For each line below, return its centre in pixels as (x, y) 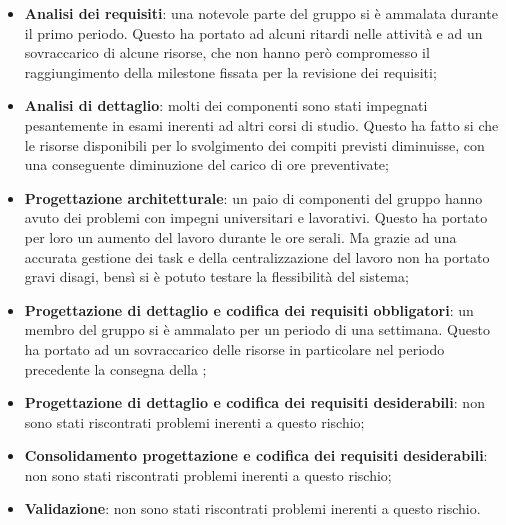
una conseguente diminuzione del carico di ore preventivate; (206, 164)
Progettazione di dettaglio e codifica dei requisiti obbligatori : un (249, 309)
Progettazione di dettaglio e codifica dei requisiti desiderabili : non (254, 402)
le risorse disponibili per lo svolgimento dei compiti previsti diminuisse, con (254, 144)
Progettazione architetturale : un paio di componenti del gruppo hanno (253, 197)
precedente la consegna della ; (115, 368)
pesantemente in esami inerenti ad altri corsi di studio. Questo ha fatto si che (261, 124)
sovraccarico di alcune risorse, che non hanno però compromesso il (227, 52)
